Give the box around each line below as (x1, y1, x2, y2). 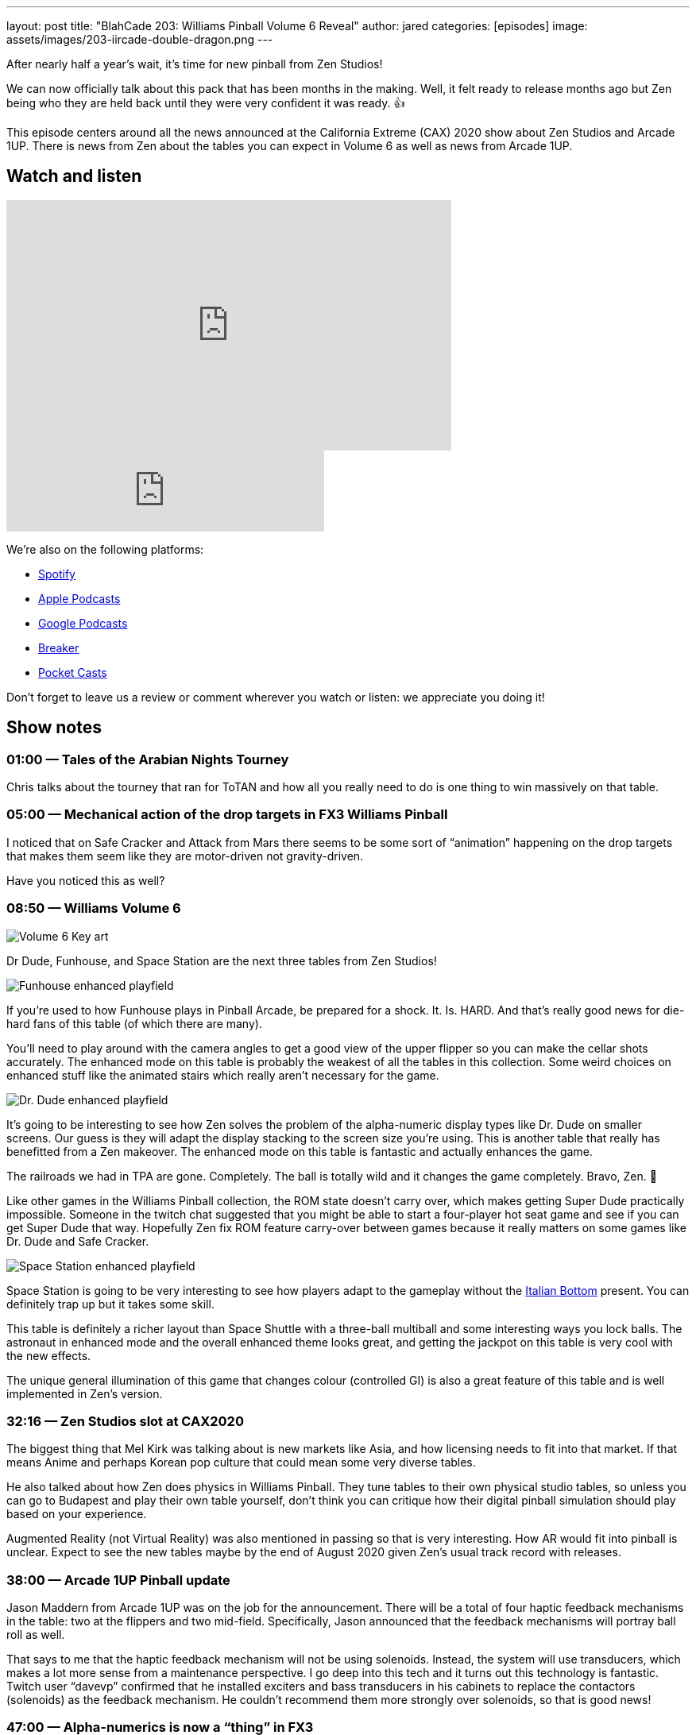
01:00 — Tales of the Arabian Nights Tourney (6, 751, 289, 767)
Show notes (6, 717, 102, 738)
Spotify (38, 566, 75, 581)
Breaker (38, 640, 79, 655)
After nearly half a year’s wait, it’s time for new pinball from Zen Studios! (6, 57, 383, 71)
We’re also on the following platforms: (6, 542, 204, 556)
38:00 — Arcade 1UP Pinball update (6, 1571, 230, 1588)
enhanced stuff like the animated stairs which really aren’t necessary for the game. (6, 1068, 439, 1082)
